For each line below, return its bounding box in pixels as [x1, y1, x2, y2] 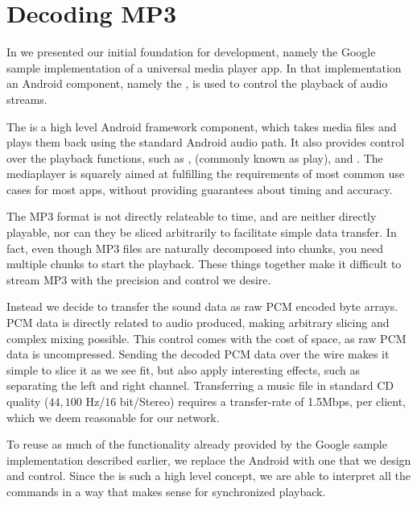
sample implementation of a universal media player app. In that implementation [6, 59, 402, 76]
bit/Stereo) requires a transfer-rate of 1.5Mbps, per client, [119, 393, 406, 409]
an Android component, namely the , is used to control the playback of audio [6, 75, 388, 92]
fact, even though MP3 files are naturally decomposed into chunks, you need [6, 239, 383, 256]
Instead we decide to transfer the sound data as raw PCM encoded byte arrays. [6, 298, 398, 315]
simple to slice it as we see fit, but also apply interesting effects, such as [6, 361, 360, 378]
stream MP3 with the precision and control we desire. [6, 271, 271, 288]
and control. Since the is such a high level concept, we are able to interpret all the [6, 467, 411, 484]
